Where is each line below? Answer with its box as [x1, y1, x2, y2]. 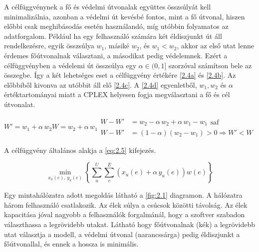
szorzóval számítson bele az [169, 60, 252, 70]
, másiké [104, 40, 130, 51]
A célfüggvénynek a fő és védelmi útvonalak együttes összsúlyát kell [4, 1, 211, 11]
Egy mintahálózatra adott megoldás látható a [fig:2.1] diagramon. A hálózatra [4, 190, 243, 200]
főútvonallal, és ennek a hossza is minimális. [4, 239, 139, 249]
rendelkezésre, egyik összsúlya [4, 40, 94, 51]
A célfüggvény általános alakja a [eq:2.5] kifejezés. [4, 144, 156, 155]
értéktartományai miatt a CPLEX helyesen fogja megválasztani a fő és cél [4, 89, 230, 100]
